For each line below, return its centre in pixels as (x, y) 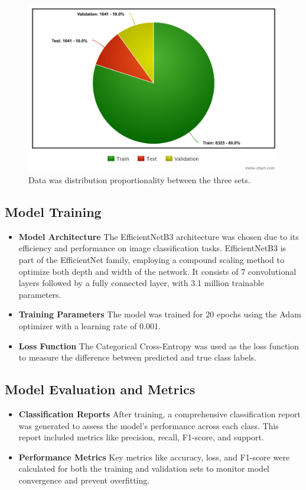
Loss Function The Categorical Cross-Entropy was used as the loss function (159, 345)
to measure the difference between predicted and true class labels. (137, 357)
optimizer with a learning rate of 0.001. (89, 325)
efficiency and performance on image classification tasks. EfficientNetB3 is (152, 248)
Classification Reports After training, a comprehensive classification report (159, 413)
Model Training (53, 211)
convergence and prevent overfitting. (84, 480)
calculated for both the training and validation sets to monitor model (144, 468)
